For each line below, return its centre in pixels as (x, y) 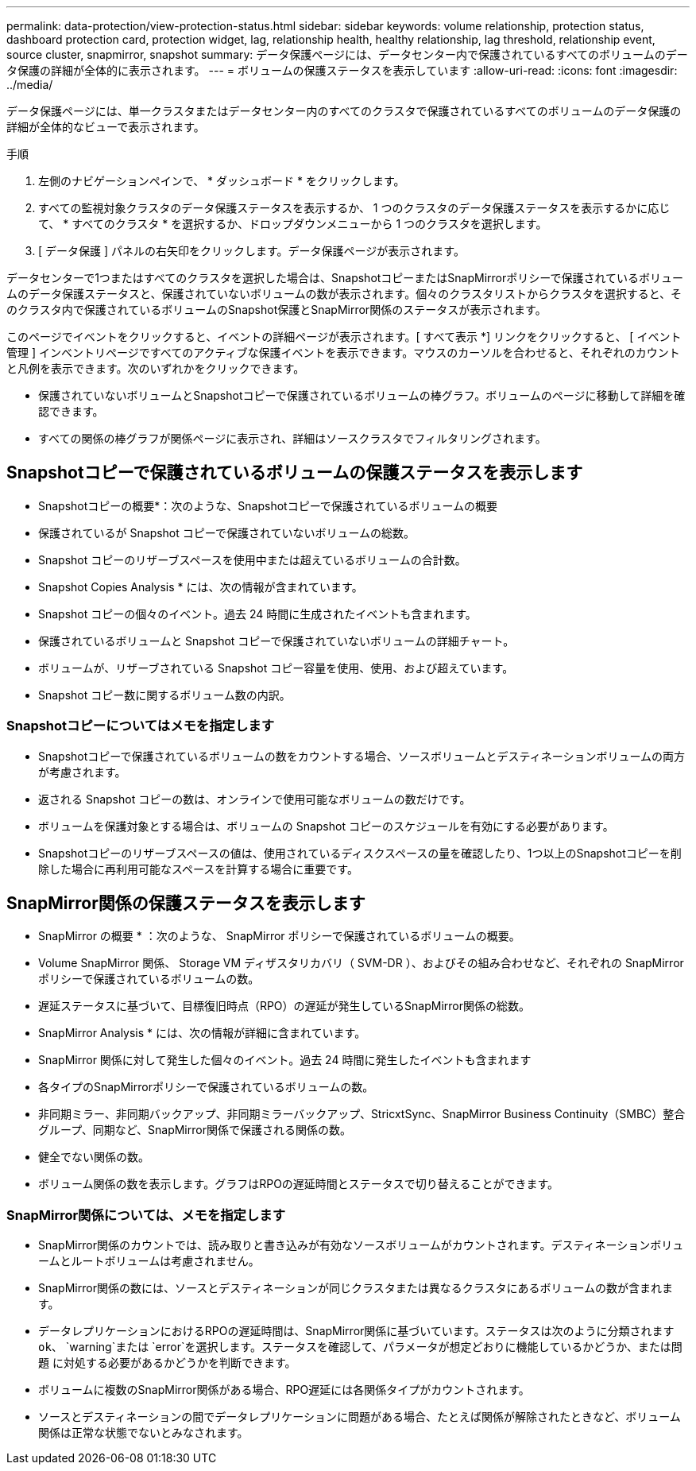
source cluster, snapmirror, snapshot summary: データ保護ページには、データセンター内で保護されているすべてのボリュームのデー (347, 54)
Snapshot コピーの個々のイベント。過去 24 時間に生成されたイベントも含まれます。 (257, 614)
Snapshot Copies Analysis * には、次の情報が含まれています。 (201, 586)
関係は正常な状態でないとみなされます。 (143, 1433)
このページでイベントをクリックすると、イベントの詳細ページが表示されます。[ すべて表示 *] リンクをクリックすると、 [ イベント (344, 337)
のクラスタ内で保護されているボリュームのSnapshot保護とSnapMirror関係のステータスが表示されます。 (276, 310)
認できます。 (71, 411)
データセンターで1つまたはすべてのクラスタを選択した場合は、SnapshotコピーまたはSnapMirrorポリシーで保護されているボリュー (345, 278)
